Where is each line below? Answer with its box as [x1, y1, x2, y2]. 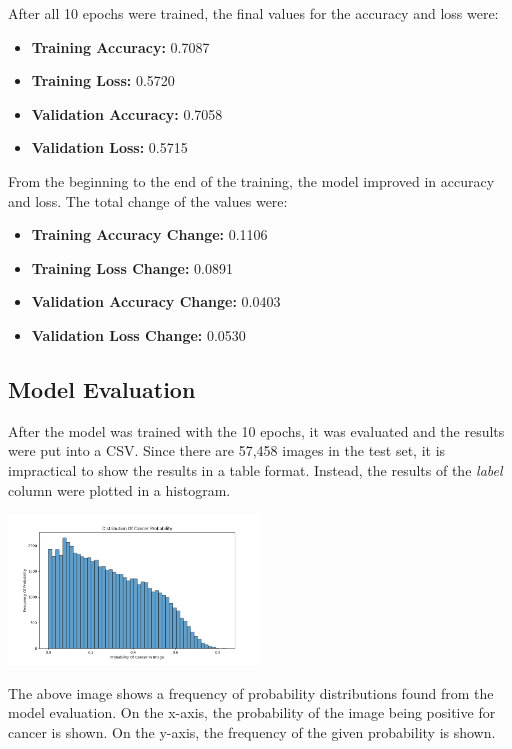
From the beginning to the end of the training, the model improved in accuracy [8, 170, 495, 191]
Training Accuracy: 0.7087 [31, 36, 210, 57]
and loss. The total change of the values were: [8, 190, 288, 211]
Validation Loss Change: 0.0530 [31, 324, 246, 345]
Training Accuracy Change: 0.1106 [31, 224, 268, 245]
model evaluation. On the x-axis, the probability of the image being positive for [8, 702, 496, 723]
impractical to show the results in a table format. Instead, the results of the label [8, 459, 503, 480]
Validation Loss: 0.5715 [31, 137, 188, 158]
